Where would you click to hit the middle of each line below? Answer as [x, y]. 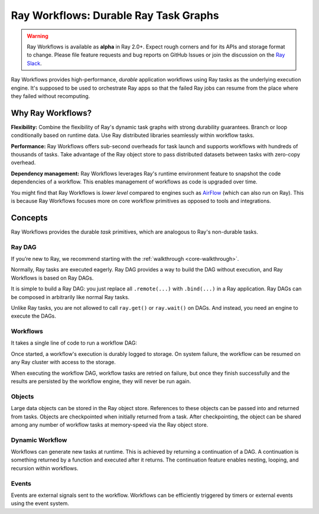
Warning [38, 36]
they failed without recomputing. [51, 96]
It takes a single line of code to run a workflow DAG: [74, 343]
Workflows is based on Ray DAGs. [52, 278]
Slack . [34, 63]
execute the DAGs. [33, 316]
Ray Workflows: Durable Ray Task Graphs [115, 15]
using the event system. [40, 503]
